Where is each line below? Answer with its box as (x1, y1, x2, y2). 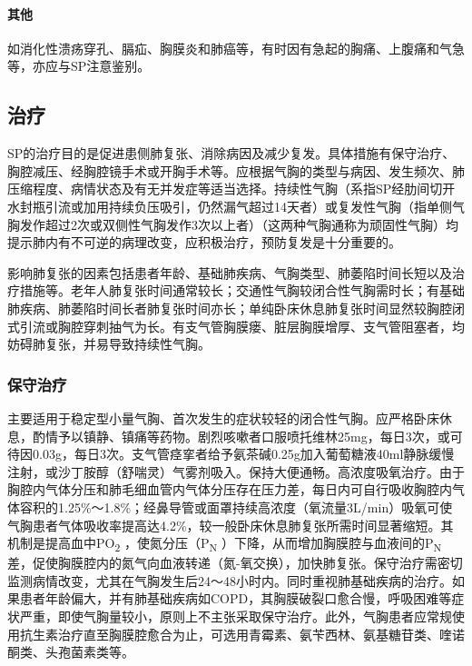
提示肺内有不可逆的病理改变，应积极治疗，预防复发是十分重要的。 (7, 233, 401, 252)
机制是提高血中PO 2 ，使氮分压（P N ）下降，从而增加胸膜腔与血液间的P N (7, 533, 442, 554)
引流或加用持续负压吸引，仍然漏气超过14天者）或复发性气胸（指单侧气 (44, 196, 465, 215)
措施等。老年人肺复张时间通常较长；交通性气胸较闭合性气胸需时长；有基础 (19, 281, 465, 300)
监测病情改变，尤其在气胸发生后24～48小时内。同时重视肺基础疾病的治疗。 (7, 571, 452, 590)
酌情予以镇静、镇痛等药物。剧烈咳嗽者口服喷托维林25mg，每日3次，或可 (32, 426, 463, 445)
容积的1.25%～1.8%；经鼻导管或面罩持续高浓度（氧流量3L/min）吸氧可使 (19, 497, 453, 516)
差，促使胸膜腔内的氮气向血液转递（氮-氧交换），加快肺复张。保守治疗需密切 (7, 553, 463, 572)
